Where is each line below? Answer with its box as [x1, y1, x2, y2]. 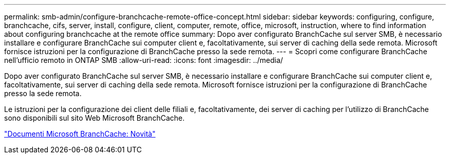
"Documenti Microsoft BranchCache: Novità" [4, 129, 156, 138]
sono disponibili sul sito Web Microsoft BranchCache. [4, 114, 185, 122]
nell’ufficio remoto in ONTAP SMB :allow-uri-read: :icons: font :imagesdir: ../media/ [4, 56, 283, 64]
